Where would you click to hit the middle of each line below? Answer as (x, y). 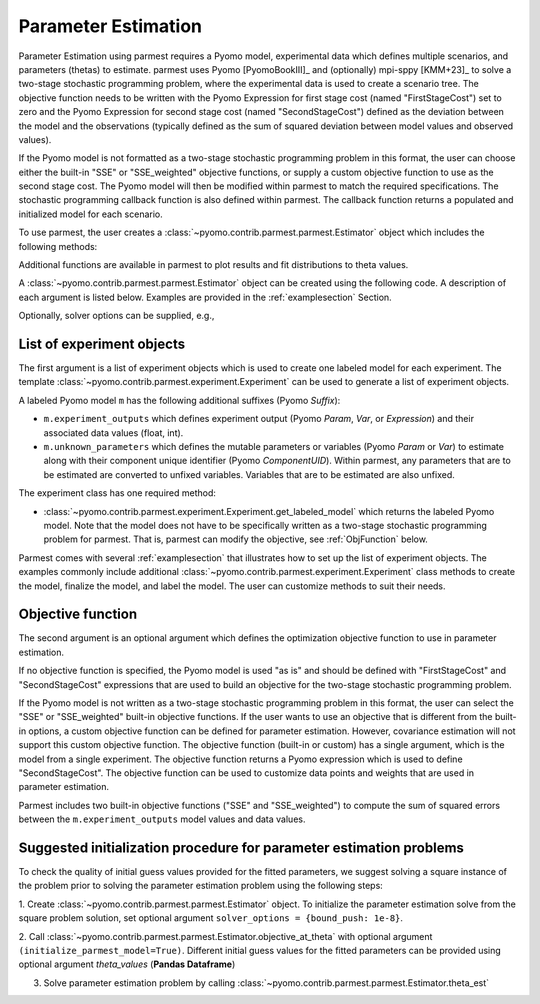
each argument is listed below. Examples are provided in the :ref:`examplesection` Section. (205, 297)
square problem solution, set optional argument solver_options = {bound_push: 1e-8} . (211, 918)
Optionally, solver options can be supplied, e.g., (116, 316)
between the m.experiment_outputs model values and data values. (162, 819)
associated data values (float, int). (113, 432)
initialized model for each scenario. (91, 214)
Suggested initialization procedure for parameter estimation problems (241, 847)
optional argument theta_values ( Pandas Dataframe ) (127, 964)
